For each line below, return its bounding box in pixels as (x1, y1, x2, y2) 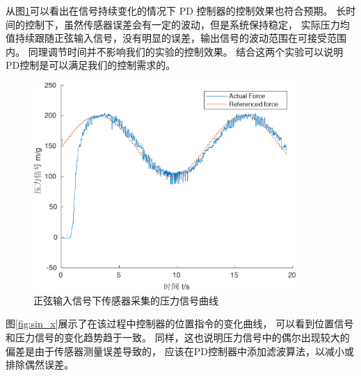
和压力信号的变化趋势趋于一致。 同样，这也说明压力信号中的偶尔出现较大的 (6, 330, 350, 344)
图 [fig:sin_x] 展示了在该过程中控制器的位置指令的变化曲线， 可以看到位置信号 (6, 316, 354, 331)
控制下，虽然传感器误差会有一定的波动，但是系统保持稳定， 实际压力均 (24, 17, 350, 31)
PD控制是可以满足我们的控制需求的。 (6, 58, 176, 72)
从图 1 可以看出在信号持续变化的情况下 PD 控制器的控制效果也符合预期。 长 (6, 3, 346, 17)
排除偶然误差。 (6, 357, 74, 372)
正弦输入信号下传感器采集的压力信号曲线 (33, 293, 218, 307)
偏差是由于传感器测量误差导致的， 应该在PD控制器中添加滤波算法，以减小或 (6, 343, 354, 358)
